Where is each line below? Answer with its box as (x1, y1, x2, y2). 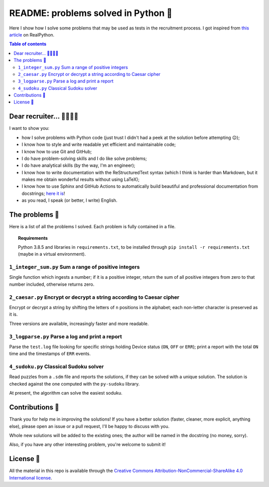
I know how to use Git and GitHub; (21, 148, 92, 154)
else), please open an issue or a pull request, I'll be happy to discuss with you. (9, 423, 169, 429)
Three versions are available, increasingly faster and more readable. (9, 320, 149, 327)
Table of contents (9, 41, 47, 47)
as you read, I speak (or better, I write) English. (21, 197, 118, 203)
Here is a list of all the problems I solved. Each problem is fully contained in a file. (9, 224, 176, 230)
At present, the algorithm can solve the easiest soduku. (9, 390, 123, 396)
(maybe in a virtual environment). (18, 251, 86, 257)
